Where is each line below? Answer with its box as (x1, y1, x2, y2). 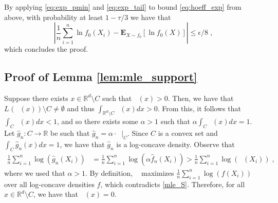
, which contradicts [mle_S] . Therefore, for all (100, 178, 245, 189)
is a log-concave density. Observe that (116, 138, 235, 149)
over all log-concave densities (4, 178, 95, 189)
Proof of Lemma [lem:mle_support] (4, 69, 197, 85)
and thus (67, 103, 95, 113)
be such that (50, 128, 90, 138)
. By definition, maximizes (85, 167, 174, 178)
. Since (127, 128, 149, 138)
